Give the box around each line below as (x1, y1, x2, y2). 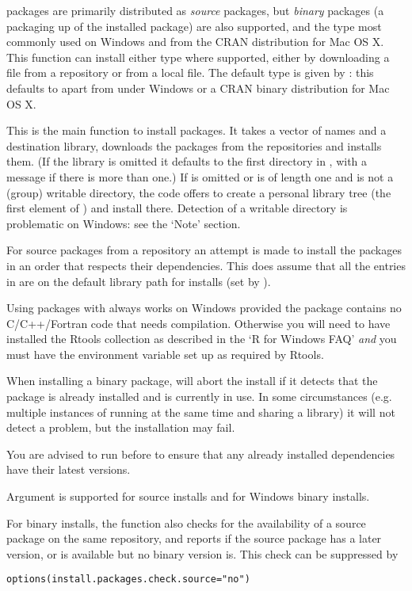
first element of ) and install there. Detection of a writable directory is (6, 200, 348, 216)
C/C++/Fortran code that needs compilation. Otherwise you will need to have (6, 315, 391, 331)
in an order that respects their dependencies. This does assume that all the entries (6, 257, 406, 273)
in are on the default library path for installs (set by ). (6, 273, 271, 289)
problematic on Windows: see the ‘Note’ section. (6, 215, 241, 231)
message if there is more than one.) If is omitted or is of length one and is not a (6, 168, 394, 185)
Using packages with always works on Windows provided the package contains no (6, 299, 402, 316)
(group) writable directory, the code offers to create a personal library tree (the (6, 184, 391, 200)
